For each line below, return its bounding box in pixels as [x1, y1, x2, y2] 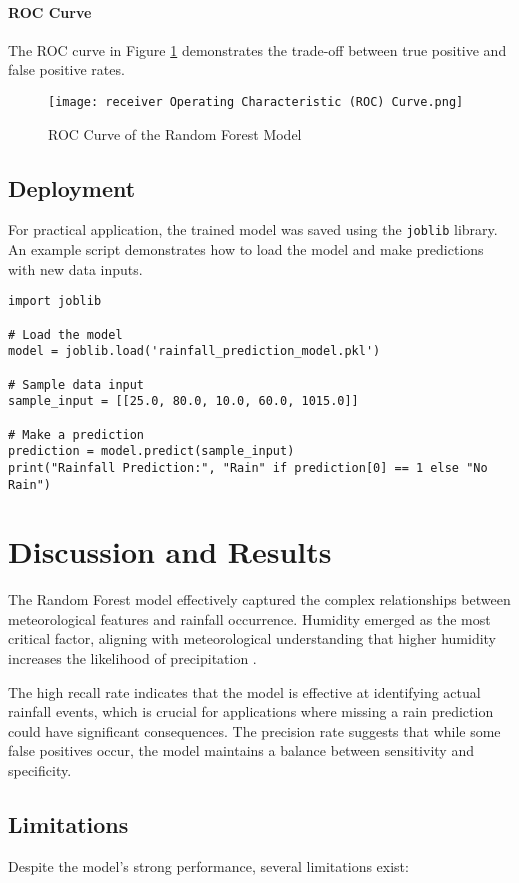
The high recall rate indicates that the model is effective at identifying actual [8, 681, 481, 702]
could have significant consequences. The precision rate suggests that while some [8, 720, 501, 741]
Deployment [8, 172, 136, 203]
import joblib [8, 294, 102, 309]
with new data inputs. [8, 258, 143, 279]
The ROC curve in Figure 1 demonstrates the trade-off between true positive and [8, 39, 507, 60]
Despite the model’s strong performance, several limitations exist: [8, 855, 409, 876]
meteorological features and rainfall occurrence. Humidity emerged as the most [8, 608, 491, 629]
